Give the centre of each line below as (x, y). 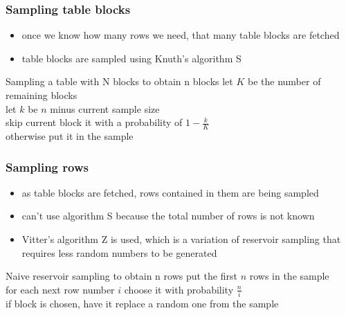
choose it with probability (179, 289)
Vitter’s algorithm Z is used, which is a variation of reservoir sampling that (181, 239)
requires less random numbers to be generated (119, 252)
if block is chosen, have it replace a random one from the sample (142, 304)
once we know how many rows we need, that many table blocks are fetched (181, 35)
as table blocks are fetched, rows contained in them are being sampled (170, 192)
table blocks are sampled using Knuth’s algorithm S (131, 58)
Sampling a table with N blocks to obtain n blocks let (119, 81)
